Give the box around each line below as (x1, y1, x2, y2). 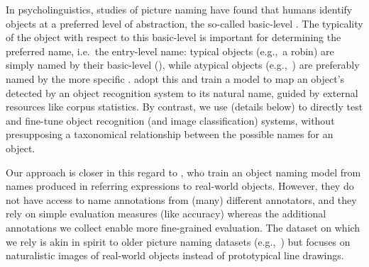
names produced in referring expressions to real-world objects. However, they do (6, 178, 354, 193)
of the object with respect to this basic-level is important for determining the (6, 30, 341, 45)
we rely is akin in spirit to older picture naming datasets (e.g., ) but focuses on (6, 234, 351, 249)
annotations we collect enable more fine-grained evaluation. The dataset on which (6, 220, 360, 234)
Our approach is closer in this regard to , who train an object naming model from (6, 164, 361, 179)
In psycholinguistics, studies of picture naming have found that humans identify (6, 2, 353, 16)
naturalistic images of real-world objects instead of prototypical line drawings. (6, 248, 344, 263)
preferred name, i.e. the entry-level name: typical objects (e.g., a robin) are (6, 43, 334, 58)
